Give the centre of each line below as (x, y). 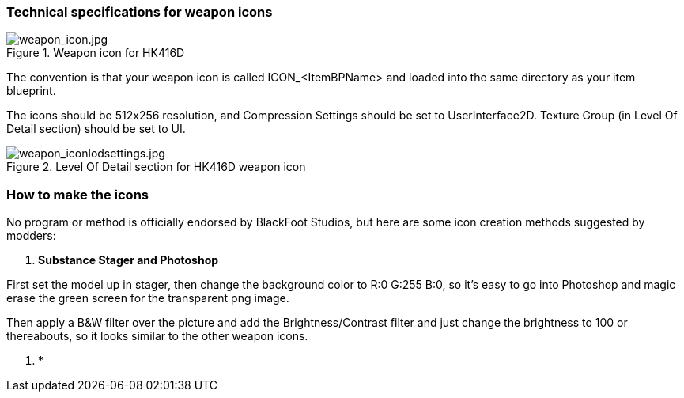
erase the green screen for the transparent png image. (148, 298)
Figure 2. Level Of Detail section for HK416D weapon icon (156, 167)
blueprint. (31, 91)
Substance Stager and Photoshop (128, 260)
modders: (31, 236)
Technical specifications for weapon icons (140, 12)
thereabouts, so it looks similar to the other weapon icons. (157, 336)
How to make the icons (77, 194)
